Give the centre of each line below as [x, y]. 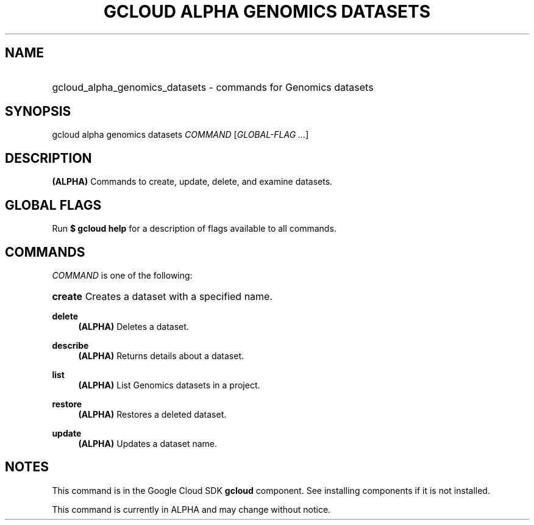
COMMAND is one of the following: [122, 275]
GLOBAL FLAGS [53, 205]
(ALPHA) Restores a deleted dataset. [152, 414]
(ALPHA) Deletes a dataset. [133, 326]
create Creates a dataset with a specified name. [162, 296]
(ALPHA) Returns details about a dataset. [161, 355]
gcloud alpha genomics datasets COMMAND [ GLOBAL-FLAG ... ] [180, 135]
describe [70, 345]
